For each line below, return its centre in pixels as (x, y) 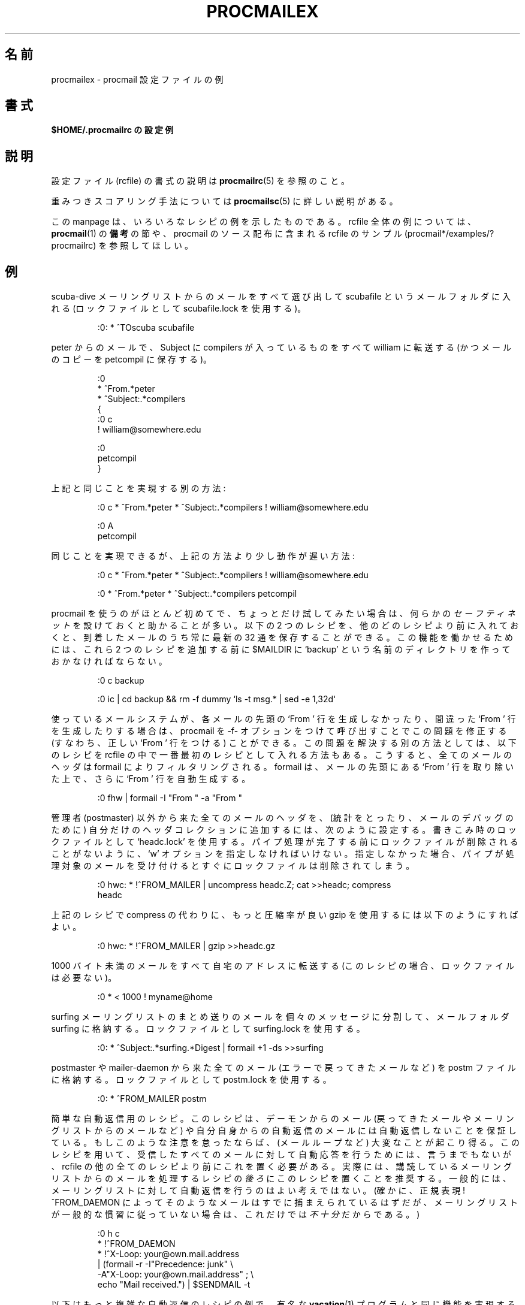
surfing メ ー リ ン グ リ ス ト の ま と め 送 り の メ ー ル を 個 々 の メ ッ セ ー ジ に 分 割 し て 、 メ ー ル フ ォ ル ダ (280, 1017)
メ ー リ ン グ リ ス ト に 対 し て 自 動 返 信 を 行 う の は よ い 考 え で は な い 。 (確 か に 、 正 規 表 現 (256, 1191)
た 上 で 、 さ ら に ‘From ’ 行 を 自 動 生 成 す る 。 (151, 779)
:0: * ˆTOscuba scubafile (146, 328)
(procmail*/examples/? (449, 234)
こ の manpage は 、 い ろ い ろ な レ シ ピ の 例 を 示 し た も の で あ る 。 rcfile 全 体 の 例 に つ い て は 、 (264, 222)
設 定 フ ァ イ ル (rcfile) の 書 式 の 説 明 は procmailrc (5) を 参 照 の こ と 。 (200, 181)
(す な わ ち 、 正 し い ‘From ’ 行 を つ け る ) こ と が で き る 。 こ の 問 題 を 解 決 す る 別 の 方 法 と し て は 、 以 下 (284, 743)
